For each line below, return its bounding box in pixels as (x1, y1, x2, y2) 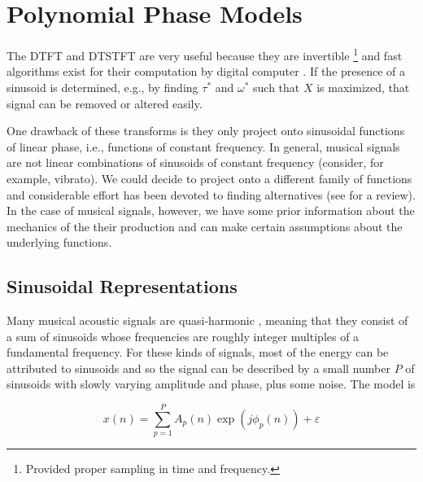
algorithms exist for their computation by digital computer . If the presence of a (7, 63, 406, 80)
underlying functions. (7, 234, 112, 251)
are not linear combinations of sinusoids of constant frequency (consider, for (7, 154, 384, 171)
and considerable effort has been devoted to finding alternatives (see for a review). (7, 186, 416, 203)
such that (253, 78, 300, 95)
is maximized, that (316, 78, 410, 95)
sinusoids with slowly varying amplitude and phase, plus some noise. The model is (7, 375, 416, 392)
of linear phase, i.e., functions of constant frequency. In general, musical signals (7, 138, 400, 155)
